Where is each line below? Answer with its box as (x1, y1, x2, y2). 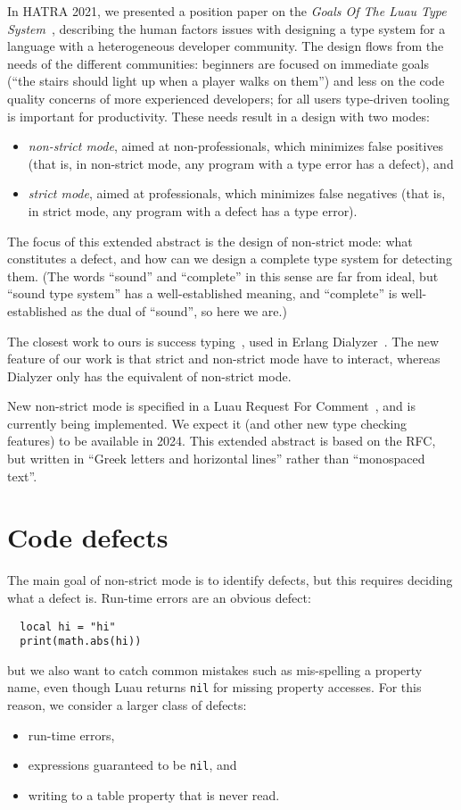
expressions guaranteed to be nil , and (28, 756, 237, 774)
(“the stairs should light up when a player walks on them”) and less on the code (7, 71, 445, 90)
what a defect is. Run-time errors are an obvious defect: (7, 588, 311, 606)
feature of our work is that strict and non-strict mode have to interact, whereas (7, 349, 440, 368)
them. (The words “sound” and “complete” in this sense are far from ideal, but (7, 266, 439, 285)
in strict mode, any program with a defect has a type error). (28, 201, 358, 220)
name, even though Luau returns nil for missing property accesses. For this (7, 678, 422, 697)
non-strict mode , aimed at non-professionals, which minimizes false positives (28, 137, 444, 155)
